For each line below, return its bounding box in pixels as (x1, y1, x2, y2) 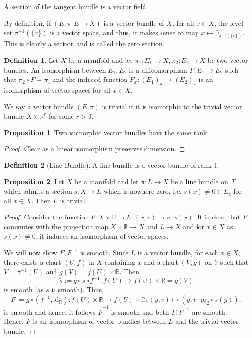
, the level (214, 18, 243, 28)
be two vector (207, 55, 248, 65)
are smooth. (192, 306, 227, 317)
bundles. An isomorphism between (4, 64, 106, 75)
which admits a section (4, 186, 72, 196)
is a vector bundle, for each (137, 247, 218, 258)
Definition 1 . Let (4, 55, 59, 65)
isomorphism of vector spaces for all (4, 84, 110, 95)
